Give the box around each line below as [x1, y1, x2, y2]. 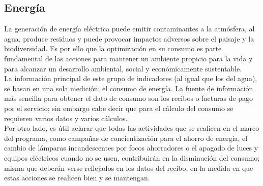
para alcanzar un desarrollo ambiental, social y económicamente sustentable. [4, 63, 242, 73]
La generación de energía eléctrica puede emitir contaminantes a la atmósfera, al [4, 23, 255, 34]
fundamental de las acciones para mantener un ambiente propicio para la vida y [4, 53, 253, 63]
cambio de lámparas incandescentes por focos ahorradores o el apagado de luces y [4, 142, 258, 153]
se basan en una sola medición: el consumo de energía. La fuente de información [4, 83, 253, 93]
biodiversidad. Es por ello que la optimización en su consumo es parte [4, 43, 222, 54]
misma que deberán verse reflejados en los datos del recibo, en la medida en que [4, 162, 253, 173]
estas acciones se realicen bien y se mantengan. [4, 172, 150, 183]
